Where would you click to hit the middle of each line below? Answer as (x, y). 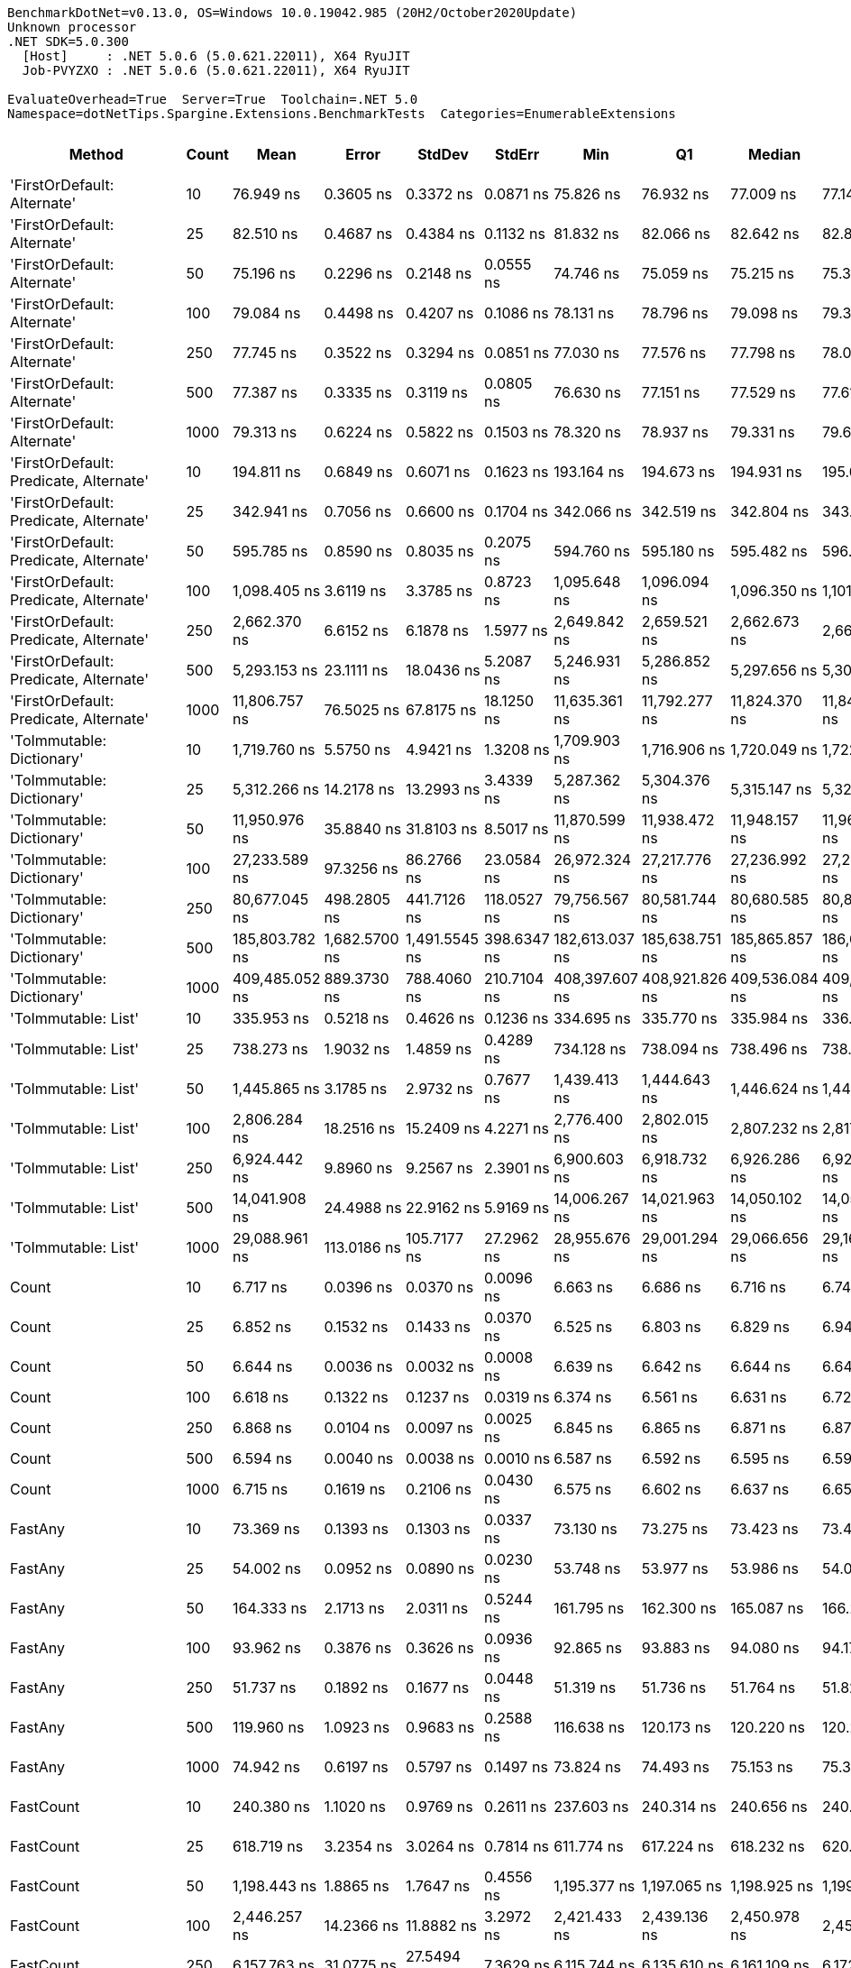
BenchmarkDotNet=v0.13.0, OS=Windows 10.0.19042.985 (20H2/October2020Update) (293, 13)
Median (775, 154)
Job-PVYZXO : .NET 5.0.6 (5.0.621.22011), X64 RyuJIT (216, 70)
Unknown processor (72, 27)
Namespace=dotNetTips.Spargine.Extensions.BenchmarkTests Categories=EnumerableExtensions (342, 114)
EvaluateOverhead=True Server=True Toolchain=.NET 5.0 (213, 99)
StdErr (517, 154)
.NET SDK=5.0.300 (68, 41)
